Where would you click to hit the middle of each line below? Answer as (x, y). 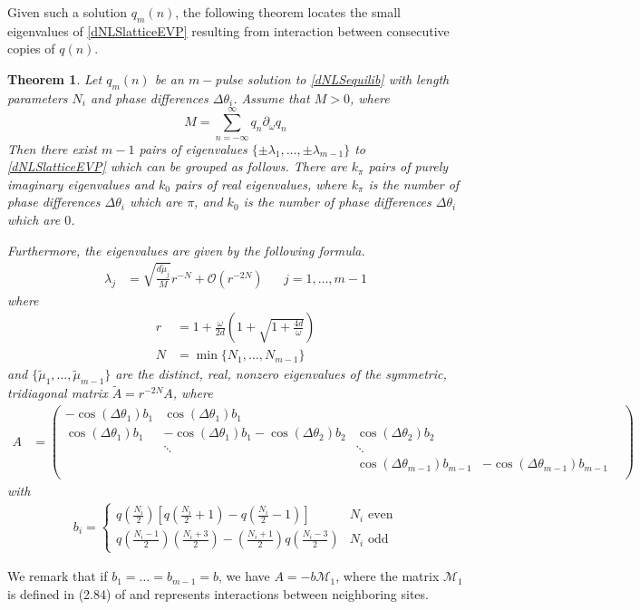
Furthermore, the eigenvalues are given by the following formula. (186, 250)
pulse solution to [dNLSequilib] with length (332, 78)
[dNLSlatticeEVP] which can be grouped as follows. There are (177, 166)
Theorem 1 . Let (55, 78)
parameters (38, 97)
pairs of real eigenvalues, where (261, 184)
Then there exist (52, 148)
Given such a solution (68, 12)
